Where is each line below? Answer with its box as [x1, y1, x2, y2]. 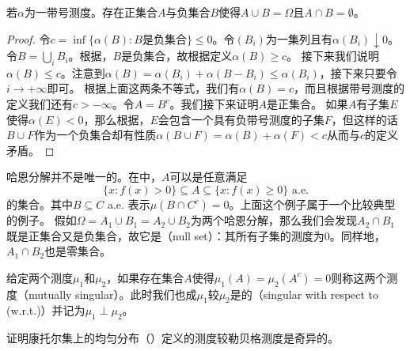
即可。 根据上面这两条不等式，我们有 [47, 80, 240, 96]
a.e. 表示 [107, 196, 150, 213]
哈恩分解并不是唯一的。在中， [6, 168, 161, 185]
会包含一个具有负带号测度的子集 [158, 111, 325, 127]
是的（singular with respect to [230, 285, 379, 302]
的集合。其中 [6, 196, 73, 213]
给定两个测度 [6, 269, 73, 285]
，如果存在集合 [106, 269, 184, 285]
